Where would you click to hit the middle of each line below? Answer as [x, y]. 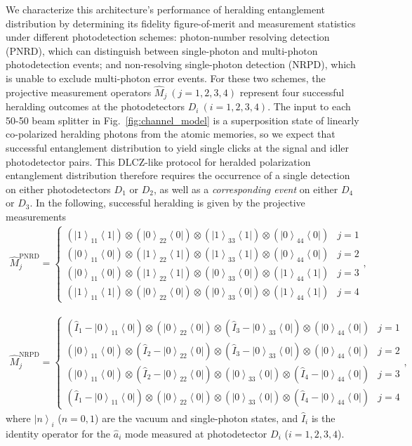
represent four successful [292, 92]
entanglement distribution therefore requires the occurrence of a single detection [178, 175]
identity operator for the [58, 433]
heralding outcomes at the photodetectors [95, 106]
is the [323, 418]
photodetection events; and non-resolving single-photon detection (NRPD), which [181, 64]
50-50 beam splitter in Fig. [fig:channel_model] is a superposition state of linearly [182, 120]
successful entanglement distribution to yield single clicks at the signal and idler [178, 148]
